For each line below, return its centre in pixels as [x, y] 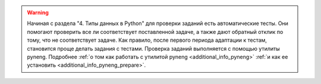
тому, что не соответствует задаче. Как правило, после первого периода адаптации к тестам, [147, 40]
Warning [38, 13]
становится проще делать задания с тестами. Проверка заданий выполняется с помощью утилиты [153, 48]
